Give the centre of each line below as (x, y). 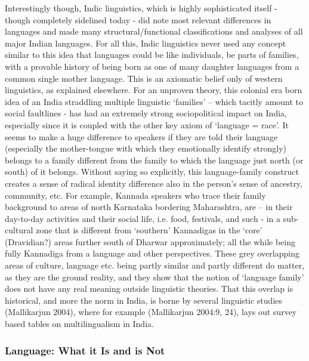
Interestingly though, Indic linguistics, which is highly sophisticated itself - (141, 8)
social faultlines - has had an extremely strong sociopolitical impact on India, (146, 113)
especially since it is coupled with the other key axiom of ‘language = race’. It (147, 124)
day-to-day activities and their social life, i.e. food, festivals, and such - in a (143, 218)
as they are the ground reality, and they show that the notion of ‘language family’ (154, 277)
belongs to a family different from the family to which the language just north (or (154, 160)
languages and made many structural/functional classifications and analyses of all (154, 31)
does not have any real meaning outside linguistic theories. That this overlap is (149, 289)
